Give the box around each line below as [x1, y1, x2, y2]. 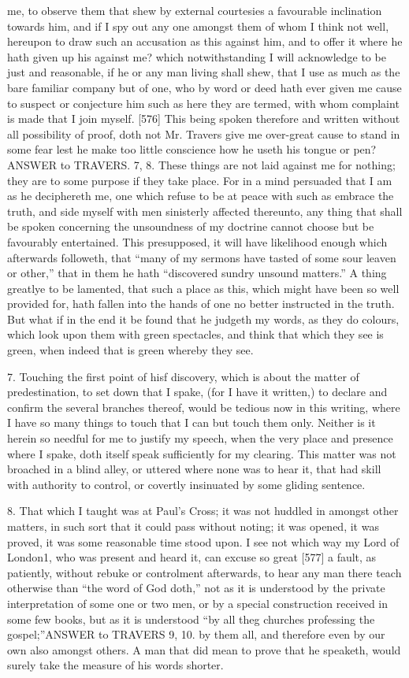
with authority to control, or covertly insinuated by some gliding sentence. [7, 476, 366, 492]
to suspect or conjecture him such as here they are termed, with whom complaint [7, 94, 400, 111]
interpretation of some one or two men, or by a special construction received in [7, 595, 389, 611]
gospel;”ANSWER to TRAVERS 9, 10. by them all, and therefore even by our [7, 626, 385, 643]
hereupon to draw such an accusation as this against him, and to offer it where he [7, 33, 403, 50]
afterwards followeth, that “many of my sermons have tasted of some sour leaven [7, 249, 396, 265]
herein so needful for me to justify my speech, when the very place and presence [7, 430, 393, 446]
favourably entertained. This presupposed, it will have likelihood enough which [7, 233, 388, 250]
